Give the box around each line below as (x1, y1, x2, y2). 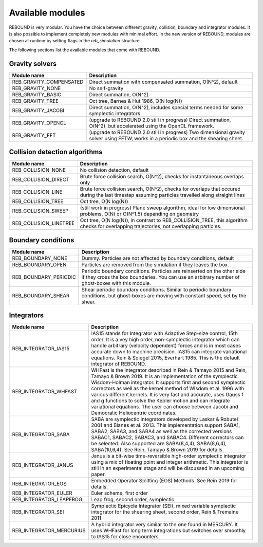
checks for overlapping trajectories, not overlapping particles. (80, 223, 222, 230)
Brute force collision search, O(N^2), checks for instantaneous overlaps (80, 173, 244, 180)
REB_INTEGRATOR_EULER (12, 490, 73, 496)
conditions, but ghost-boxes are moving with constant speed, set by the (81, 292, 246, 299)
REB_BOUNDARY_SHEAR (12, 292, 70, 299)
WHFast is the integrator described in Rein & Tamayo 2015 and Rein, (91, 367, 247, 374)
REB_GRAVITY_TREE (12, 97, 59, 104)
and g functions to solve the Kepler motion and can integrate (91, 397, 230, 404)
